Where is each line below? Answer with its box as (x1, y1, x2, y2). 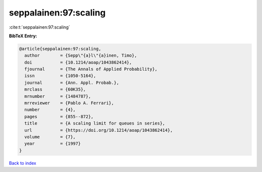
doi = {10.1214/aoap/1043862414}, (24, 60, 132, 65)
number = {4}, (24, 107, 76, 112)
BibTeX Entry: (9, 33, 37, 39)
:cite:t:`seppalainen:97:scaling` (9, 24, 70, 30)
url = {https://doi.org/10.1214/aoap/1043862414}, (24, 127, 173, 133)
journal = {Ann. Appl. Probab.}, (24, 80, 119, 85)
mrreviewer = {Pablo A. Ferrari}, (24, 100, 114, 106)
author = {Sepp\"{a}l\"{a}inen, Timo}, (24, 53, 137, 58)
